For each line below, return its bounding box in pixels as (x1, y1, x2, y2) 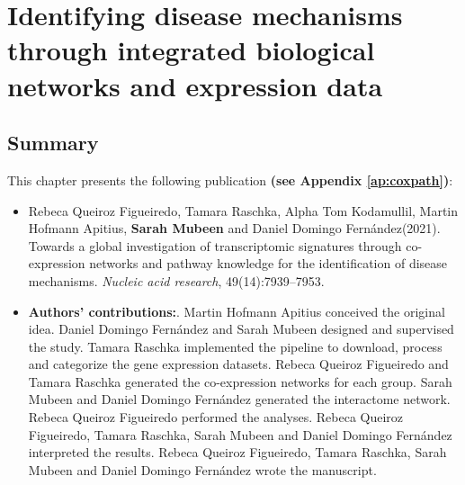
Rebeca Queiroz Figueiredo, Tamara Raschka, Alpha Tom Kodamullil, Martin (28, 201, 459, 220)
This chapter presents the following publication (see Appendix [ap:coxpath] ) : (7, 170, 453, 189)
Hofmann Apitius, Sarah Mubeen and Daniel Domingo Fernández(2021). (28, 219, 441, 238)
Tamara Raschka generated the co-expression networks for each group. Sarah (28, 372, 452, 391)
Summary (7, 129, 99, 157)
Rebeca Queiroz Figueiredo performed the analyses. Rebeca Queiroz (28, 408, 404, 427)
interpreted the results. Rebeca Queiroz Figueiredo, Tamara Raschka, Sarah (28, 443, 447, 462)
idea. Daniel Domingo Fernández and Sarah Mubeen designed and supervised (28, 319, 454, 338)
